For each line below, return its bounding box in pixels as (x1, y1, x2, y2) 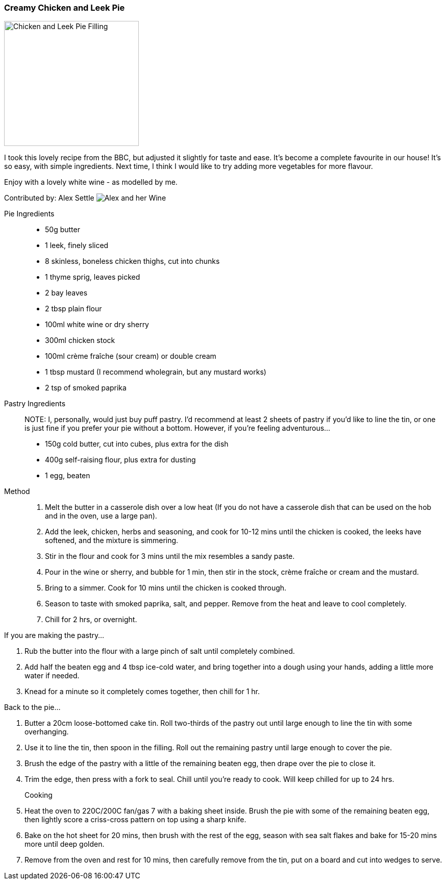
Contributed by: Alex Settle (4, 193, 94, 203)
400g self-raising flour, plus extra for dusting (45, 455, 196, 464)
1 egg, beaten (45, 471, 90, 480)
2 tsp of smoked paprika (45, 383, 127, 392)
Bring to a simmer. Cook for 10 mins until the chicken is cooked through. (45, 583, 287, 593)
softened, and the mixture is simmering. (45, 536, 179, 545)
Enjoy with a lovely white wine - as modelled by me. (4, 178, 178, 187)
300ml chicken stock (45, 336, 115, 345)
